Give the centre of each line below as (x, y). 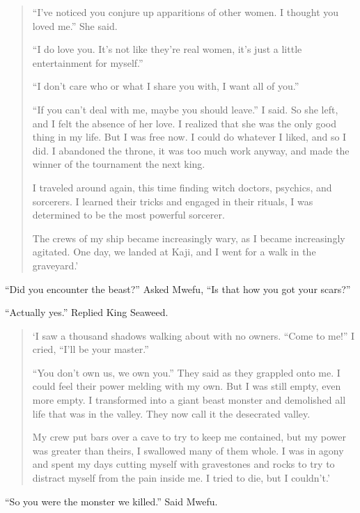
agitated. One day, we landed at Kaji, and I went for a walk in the (174, 252)
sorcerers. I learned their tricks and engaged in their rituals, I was (173, 201)
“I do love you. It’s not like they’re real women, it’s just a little (167, 49)
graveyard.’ (55, 265)
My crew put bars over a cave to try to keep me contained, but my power (189, 437)
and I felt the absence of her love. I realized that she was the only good (185, 123)
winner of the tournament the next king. (119, 164)
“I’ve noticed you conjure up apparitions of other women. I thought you (186, 12)
